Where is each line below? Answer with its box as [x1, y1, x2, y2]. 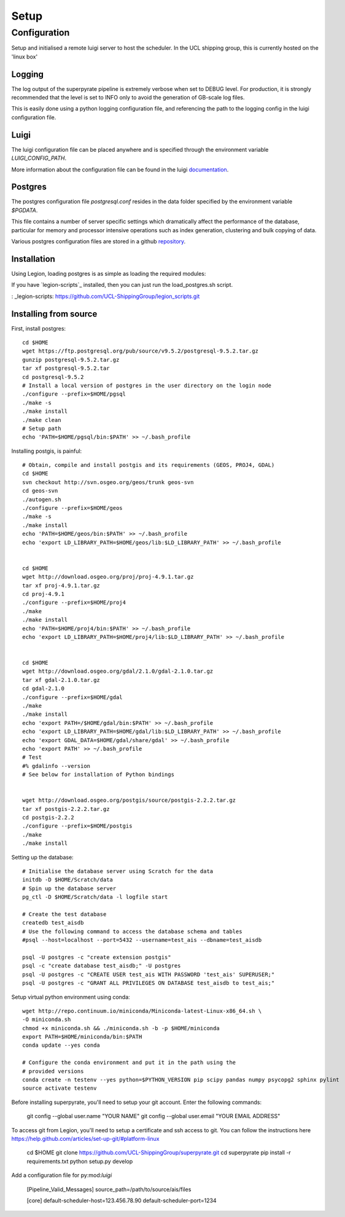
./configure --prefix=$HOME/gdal [22, 694, 123, 700]
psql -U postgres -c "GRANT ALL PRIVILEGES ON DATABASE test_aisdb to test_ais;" [22, 980, 275, 987]
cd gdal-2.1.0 [22, 685, 64, 692]
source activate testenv [22, 1085, 97, 1092]
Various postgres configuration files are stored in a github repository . [11, 238, 186, 245]
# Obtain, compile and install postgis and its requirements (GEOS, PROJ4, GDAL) [22, 461, 275, 469]
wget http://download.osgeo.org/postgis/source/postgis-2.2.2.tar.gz [22, 797, 236, 804]
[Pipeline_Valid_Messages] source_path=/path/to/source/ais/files [26, 1186, 192, 1193]
